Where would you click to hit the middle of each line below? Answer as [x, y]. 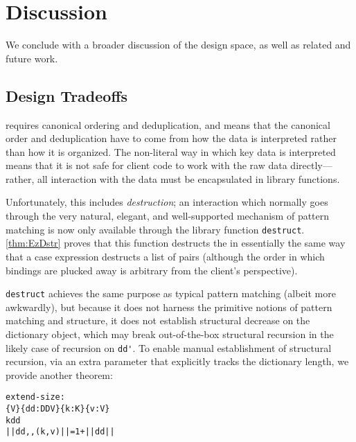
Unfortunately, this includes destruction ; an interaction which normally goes [167, 202]
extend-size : [35, 397]
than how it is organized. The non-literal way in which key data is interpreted [171, 151]
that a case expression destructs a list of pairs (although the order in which [165, 256]
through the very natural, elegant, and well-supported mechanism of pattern [168, 216]
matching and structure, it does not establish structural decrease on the [158, 320]
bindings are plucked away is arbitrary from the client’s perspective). [152, 270]
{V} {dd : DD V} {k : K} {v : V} [58, 409]
